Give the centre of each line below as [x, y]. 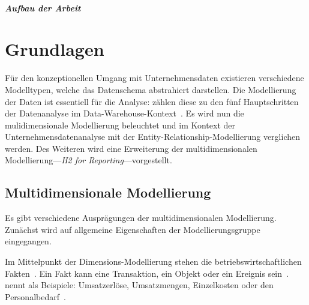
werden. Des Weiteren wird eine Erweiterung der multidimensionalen [131, 148]
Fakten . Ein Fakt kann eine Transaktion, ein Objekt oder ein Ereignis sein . [147, 273]
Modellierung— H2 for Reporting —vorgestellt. [88, 160]
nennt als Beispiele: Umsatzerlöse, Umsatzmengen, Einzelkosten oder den [139, 285]
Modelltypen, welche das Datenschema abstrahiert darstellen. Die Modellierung [151, 89]
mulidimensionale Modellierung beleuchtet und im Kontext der [120, 125]
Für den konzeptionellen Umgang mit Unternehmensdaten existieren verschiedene [154, 78]
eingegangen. [28, 241]
